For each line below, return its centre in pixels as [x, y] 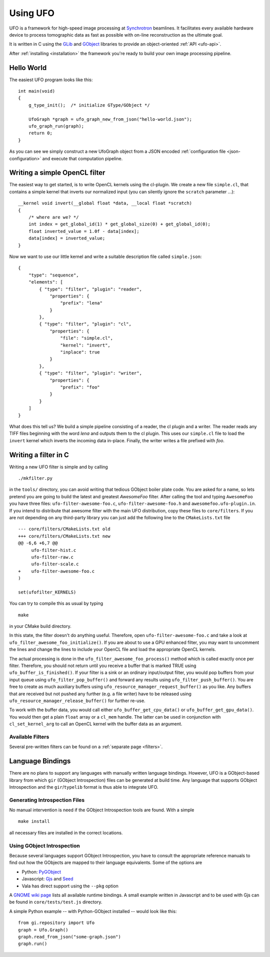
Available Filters [29, 737]
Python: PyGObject [41, 872]
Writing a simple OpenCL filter [57, 173]
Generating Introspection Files [47, 800]
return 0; [40, 133]
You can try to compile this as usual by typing [56, 603]
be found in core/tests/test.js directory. [56, 902]
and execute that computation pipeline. [82, 158]
